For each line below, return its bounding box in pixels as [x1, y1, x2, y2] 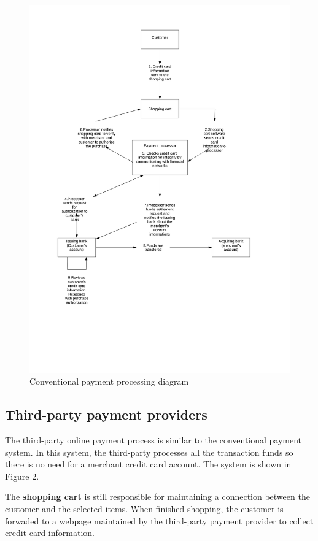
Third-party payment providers [5, 405, 207, 424]
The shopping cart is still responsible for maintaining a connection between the [5, 490, 310, 503]
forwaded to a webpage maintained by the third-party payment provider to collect [5, 514, 314, 527]
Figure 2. [5, 469, 39, 482]
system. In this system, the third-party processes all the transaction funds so [5, 445, 293, 458]
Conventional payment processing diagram [29, 375, 189, 388]
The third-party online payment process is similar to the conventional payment [5, 434, 302, 447]
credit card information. [5, 526, 95, 539]
